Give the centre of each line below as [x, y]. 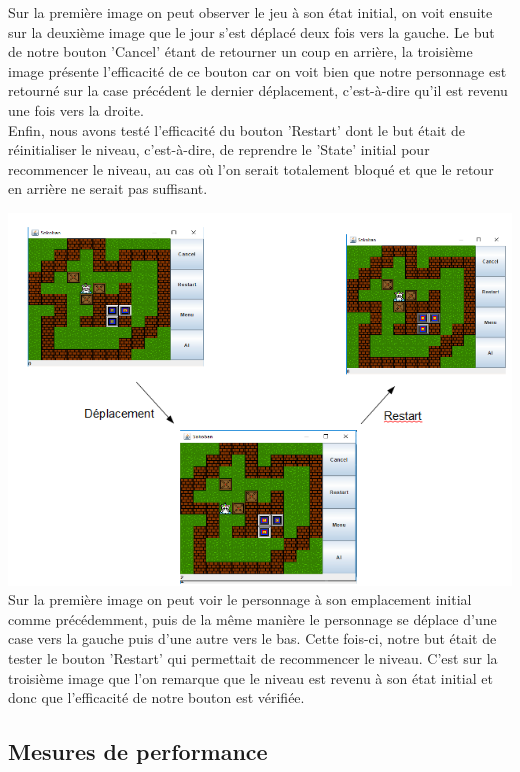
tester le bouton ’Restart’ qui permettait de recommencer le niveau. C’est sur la [253, 658]
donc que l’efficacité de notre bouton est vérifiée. [156, 697]
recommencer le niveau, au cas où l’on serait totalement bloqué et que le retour [251, 168]
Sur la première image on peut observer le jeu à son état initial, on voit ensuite [250, 12]
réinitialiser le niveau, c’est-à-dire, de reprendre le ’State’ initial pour [219, 149]
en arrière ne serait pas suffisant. [108, 188]
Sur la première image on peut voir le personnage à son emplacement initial [240, 599]
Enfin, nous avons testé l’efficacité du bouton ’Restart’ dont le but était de [236, 129]
